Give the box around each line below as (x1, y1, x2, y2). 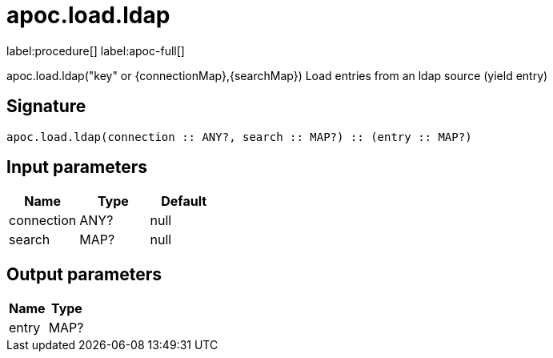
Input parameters (6, 157, 148, 178)
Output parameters (6, 263, 162, 284)
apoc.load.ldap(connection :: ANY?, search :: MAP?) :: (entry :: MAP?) (6, 130, 472, 143)
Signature (6, 96, 86, 117)
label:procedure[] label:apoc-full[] (6, 43, 185, 58)
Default (161, 193, 207, 210)
